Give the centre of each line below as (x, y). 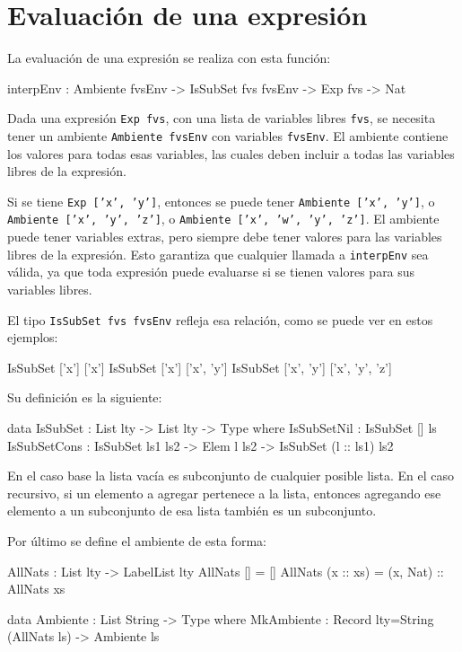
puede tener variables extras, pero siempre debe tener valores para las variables (225, 237)
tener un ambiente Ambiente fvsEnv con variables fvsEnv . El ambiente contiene (228, 135)
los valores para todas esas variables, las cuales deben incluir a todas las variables (231, 153)
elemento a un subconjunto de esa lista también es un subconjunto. (192, 511)
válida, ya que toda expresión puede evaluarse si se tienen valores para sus (211, 272)
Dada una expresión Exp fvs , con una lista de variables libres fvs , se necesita (222, 118)
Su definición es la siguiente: (85, 397)
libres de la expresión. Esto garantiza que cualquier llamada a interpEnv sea (218, 254)
